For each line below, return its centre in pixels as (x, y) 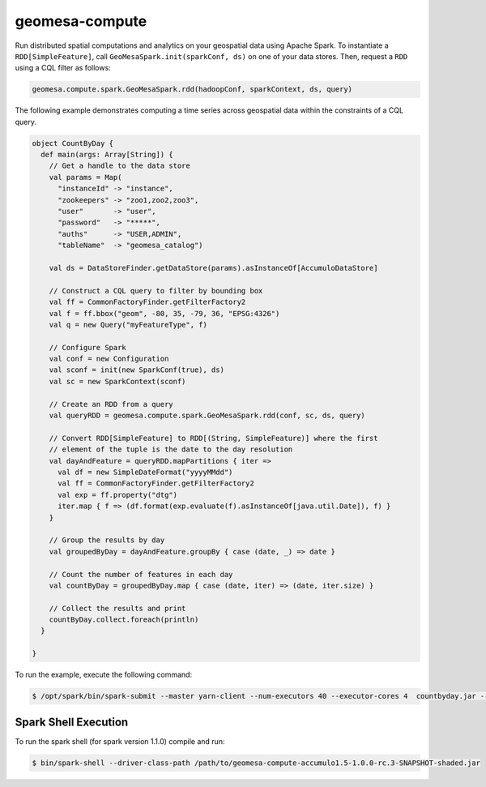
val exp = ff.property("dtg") (118, 495)
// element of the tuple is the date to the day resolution (171, 449)
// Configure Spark (88, 347)
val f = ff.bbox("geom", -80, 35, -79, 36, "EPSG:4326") (164, 313)
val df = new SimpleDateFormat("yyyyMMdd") (145, 472)
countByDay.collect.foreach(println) (124, 620)
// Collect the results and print (117, 608)
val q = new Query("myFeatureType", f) (128, 325)
